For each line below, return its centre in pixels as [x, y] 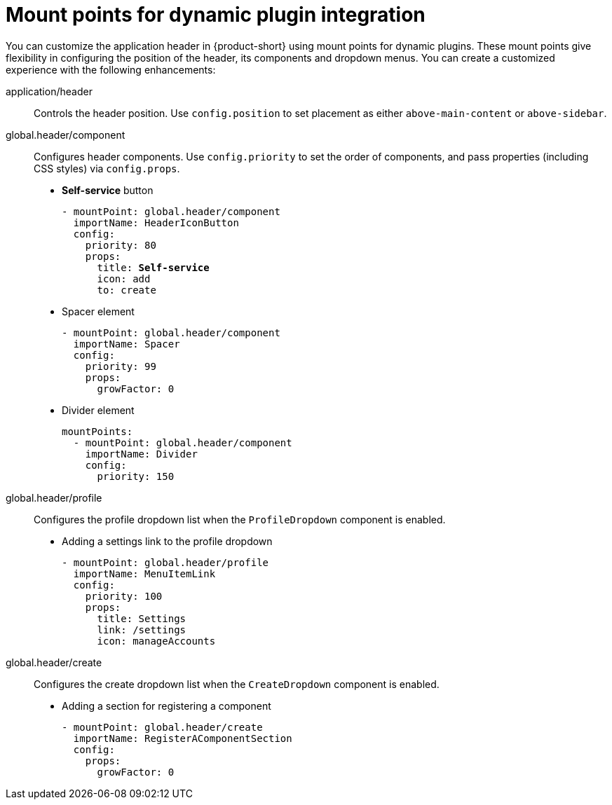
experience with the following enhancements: [111, 69]
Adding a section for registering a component [166, 706]
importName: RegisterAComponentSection [183, 738]
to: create [127, 290]
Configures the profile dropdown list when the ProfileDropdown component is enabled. [240, 519]
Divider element [98, 410]
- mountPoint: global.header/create [162, 727]
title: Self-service [153, 267]
